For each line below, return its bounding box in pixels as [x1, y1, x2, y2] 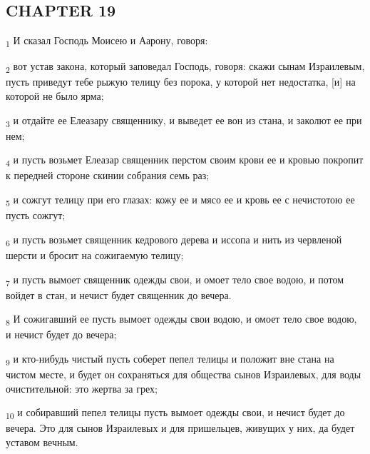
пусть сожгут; [6, 208, 66, 223]
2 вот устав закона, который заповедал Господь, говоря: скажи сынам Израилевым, [6, 59, 365, 76]
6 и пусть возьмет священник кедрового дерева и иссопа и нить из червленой [6, 231, 342, 248]
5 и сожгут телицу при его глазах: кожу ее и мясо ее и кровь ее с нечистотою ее [6, 192, 355, 208]
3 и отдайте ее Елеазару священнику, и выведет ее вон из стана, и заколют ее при [6, 112, 362, 129]
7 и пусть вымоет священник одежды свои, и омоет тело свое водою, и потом [6, 271, 344, 288]
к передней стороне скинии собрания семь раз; [6, 168, 210, 183]
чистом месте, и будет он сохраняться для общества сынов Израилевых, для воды [6, 367, 361, 382]
